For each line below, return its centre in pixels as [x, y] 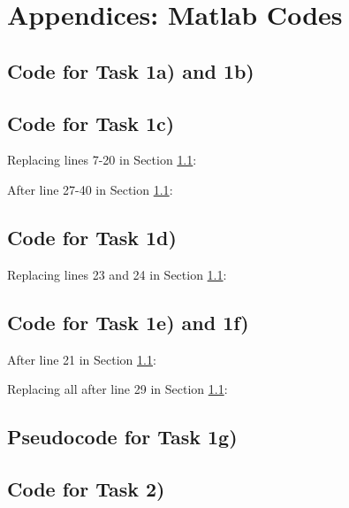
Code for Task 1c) [91, 123]
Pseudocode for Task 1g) [122, 437]
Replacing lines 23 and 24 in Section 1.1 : [117, 274]
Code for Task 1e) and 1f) [128, 322]
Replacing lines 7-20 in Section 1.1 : [102, 160]
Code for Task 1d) [92, 237]
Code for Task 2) [86, 488]
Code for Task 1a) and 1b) [131, 70]
